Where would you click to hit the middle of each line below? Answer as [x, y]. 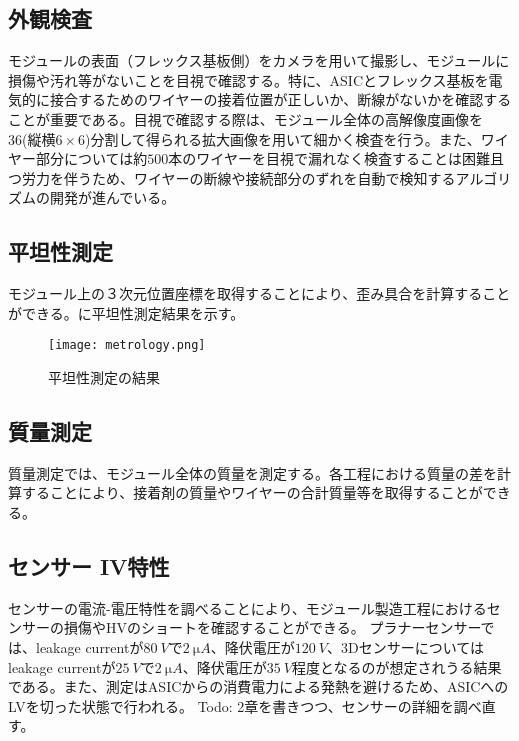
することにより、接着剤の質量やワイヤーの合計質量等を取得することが [252, 492]
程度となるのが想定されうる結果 [396, 666]
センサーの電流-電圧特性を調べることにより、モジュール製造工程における [247, 607]
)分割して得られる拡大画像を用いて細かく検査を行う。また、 [283, 138]
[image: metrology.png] [127, 345]
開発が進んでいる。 [112, 197]
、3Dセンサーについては [405, 646]
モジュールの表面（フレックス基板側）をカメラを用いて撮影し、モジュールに [259, 60]
